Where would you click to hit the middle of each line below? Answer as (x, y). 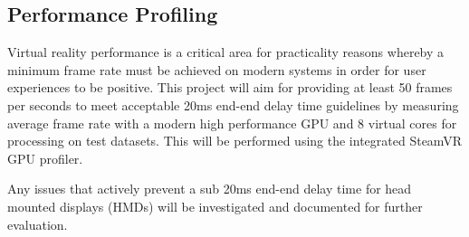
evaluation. (38, 224)
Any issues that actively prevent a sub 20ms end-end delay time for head (210, 189)
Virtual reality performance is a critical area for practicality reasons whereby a (226, 52)
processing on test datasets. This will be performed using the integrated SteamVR (235, 141)
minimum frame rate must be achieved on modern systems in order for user (217, 69)
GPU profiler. (45, 158)
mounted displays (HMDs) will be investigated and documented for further (215, 206)
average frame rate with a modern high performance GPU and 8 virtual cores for (232, 123)
